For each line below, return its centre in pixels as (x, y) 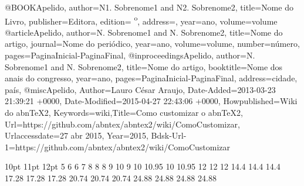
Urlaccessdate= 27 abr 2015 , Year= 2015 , (77, 135)
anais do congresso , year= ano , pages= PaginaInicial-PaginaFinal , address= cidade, (151, 78)
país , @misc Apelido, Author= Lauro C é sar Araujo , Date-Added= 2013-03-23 (140, 89)
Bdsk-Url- (169, 135)
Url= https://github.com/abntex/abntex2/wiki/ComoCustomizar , (122, 124)
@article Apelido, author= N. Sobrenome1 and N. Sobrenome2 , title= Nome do (144, 32)
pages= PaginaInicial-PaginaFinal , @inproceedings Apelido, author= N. (130, 55)
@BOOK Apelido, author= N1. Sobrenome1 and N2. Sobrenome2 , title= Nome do (149, 7)
